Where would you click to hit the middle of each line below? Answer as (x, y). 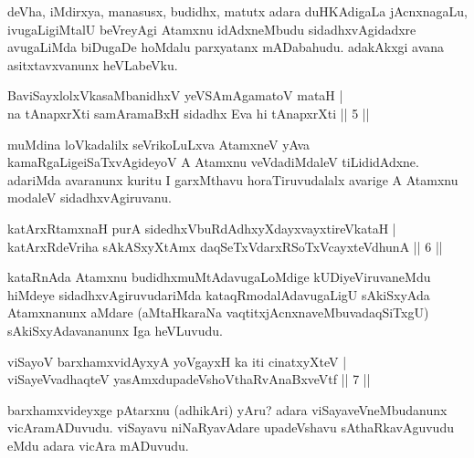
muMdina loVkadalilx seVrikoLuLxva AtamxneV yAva (159, 144)
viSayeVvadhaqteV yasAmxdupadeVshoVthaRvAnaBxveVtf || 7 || (189, 379)
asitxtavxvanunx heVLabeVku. (93, 64)
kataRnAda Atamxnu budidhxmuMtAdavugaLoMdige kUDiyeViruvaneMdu (219, 277)
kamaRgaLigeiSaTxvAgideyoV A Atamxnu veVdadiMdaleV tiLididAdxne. (213, 162)
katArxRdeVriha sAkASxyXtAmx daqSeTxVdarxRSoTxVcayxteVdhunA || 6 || (225, 246)
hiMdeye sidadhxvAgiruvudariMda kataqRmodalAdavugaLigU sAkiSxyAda (219, 294)
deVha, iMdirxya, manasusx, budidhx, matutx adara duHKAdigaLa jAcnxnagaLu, (237, 11)
